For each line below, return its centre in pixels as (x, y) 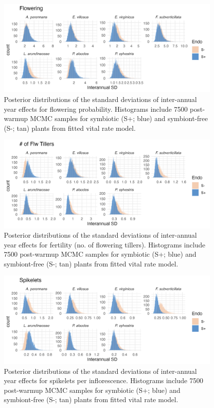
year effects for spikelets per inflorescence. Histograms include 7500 (104, 380)
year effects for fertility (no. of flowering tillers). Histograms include (105, 244)
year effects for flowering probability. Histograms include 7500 (96, 109)
